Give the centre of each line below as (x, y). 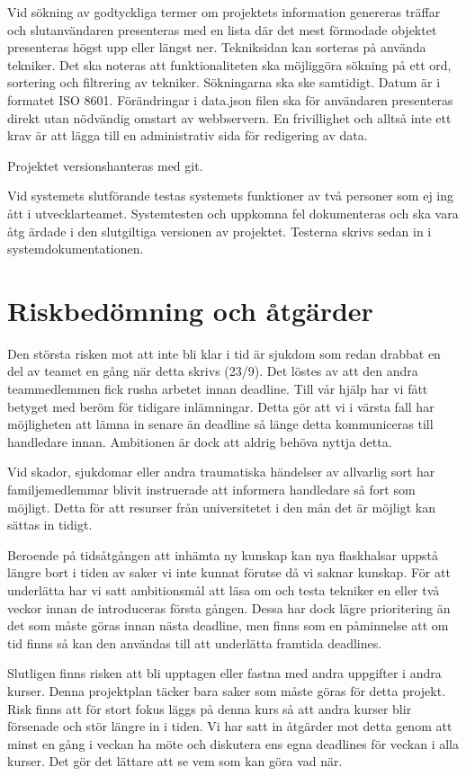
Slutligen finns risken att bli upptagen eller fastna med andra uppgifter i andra (224, 673)
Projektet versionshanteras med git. (105, 165)
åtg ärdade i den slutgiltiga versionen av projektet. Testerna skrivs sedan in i (220, 231)
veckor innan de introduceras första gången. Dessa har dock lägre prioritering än (229, 607)
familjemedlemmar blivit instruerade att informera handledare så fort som (211, 489)
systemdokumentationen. (76, 249)
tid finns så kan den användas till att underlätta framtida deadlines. (195, 642)
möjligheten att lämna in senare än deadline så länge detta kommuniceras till (220, 424)
